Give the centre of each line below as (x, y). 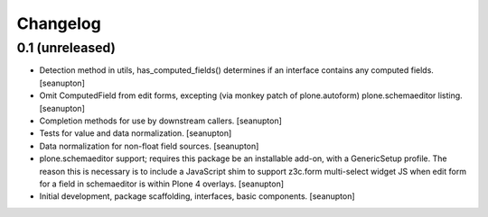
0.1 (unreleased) (66, 48)
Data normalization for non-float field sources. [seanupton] (149, 146)
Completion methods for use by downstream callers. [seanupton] (160, 121)
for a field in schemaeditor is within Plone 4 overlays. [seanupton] (162, 184)
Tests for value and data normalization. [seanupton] (136, 133)
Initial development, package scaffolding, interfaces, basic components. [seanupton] (197, 196)
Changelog (59, 23)
